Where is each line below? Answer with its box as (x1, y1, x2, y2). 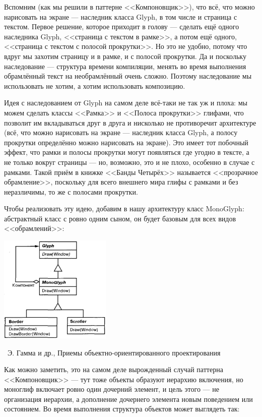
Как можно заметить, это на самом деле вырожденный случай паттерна (4, 364, 223, 375)
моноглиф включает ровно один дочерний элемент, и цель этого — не (4, 384, 219, 394)
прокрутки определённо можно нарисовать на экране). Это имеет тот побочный (4, 137, 248, 147)
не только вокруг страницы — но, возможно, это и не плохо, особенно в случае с (4, 156, 255, 167)
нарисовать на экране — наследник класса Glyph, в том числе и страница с (4, 11, 237, 22)
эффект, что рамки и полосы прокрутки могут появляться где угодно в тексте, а (4, 147, 249, 157)
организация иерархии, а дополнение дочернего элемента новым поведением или (4, 393, 253, 404)
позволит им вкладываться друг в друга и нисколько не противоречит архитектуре (4, 117, 256, 128)
